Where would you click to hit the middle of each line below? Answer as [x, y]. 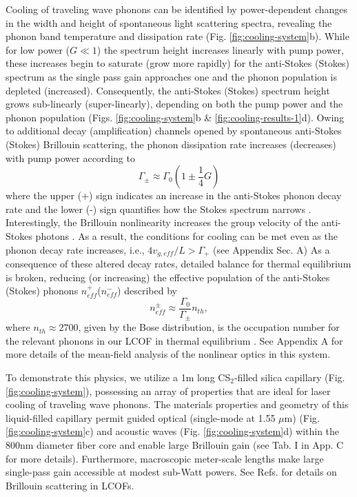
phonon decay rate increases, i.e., [75, 249]
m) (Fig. [302, 417]
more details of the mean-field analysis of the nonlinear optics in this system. [168, 354]
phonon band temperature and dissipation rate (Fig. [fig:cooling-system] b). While [177, 36]
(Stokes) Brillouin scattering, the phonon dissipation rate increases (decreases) [171, 144]
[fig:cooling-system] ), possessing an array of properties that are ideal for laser [168, 390]
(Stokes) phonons [42, 291]
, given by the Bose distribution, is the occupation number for [209, 327]
